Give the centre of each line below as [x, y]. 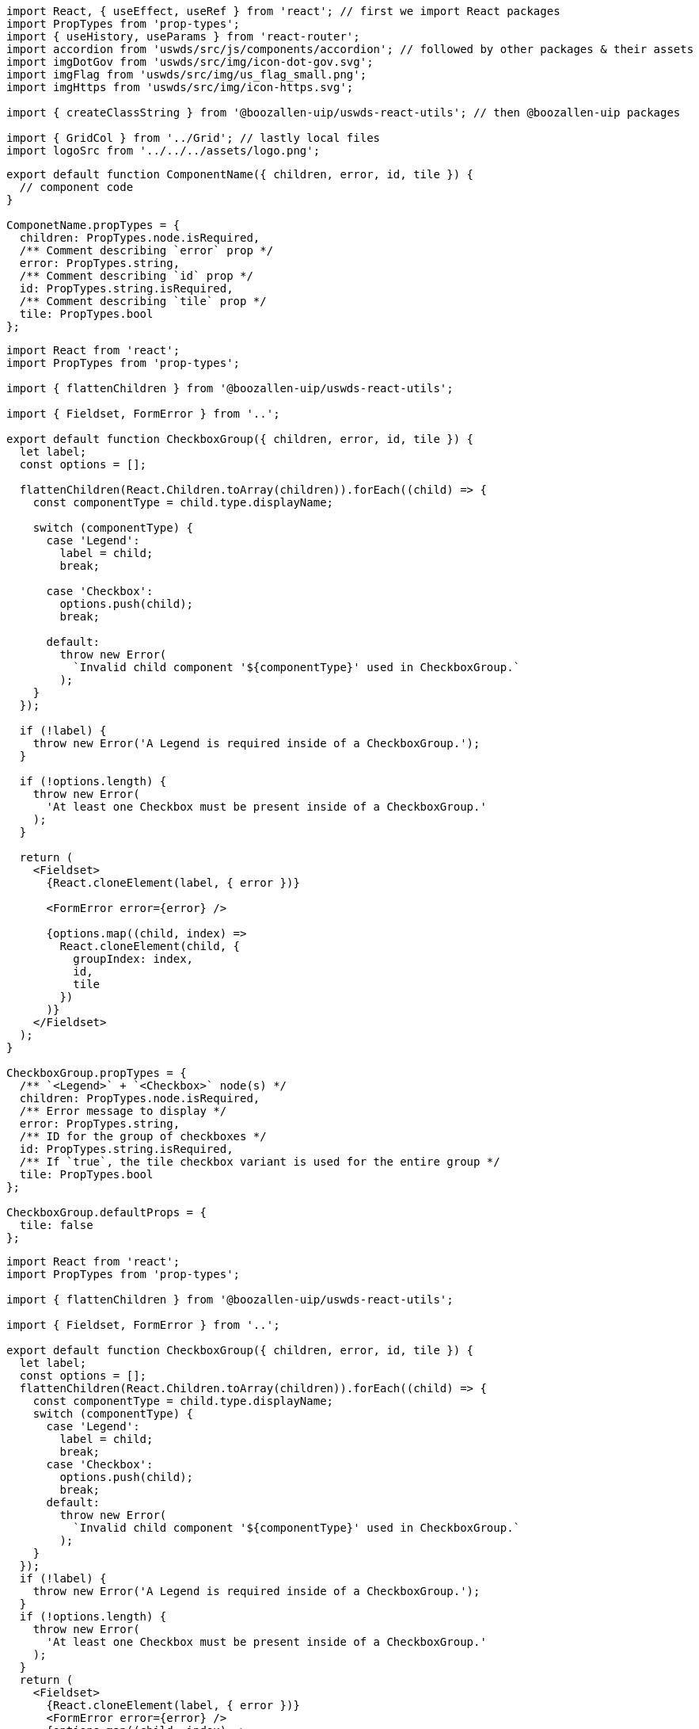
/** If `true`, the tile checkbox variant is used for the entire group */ [260, 1162]
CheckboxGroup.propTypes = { [97, 1073]
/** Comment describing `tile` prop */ [143, 301]
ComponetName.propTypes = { [93, 225]
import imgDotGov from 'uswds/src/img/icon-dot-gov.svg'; [190, 62]
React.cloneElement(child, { [150, 946]
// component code [76, 187]
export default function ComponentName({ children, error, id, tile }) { [240, 174]
